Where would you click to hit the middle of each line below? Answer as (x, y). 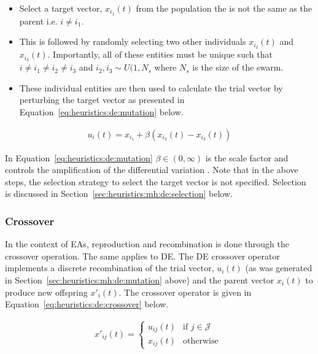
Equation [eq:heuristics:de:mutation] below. (101, 111)
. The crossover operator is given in (185, 292)
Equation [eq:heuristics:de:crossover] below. (87, 304)
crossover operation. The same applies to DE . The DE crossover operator (142, 256)
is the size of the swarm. (238, 67)
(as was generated (279, 268)
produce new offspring (46, 292)
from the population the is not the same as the (224, 8)
